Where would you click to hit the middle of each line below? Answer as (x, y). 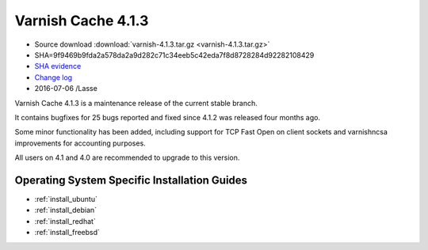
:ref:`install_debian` (66, 210)
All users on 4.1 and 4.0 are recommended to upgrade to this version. (127, 157)
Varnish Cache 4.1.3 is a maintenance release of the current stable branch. (136, 103)
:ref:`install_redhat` (65, 221)
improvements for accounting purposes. (80, 143)
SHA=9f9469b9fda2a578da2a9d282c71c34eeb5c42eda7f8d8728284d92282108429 (174, 55)
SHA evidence (58, 66)
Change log (53, 77)
